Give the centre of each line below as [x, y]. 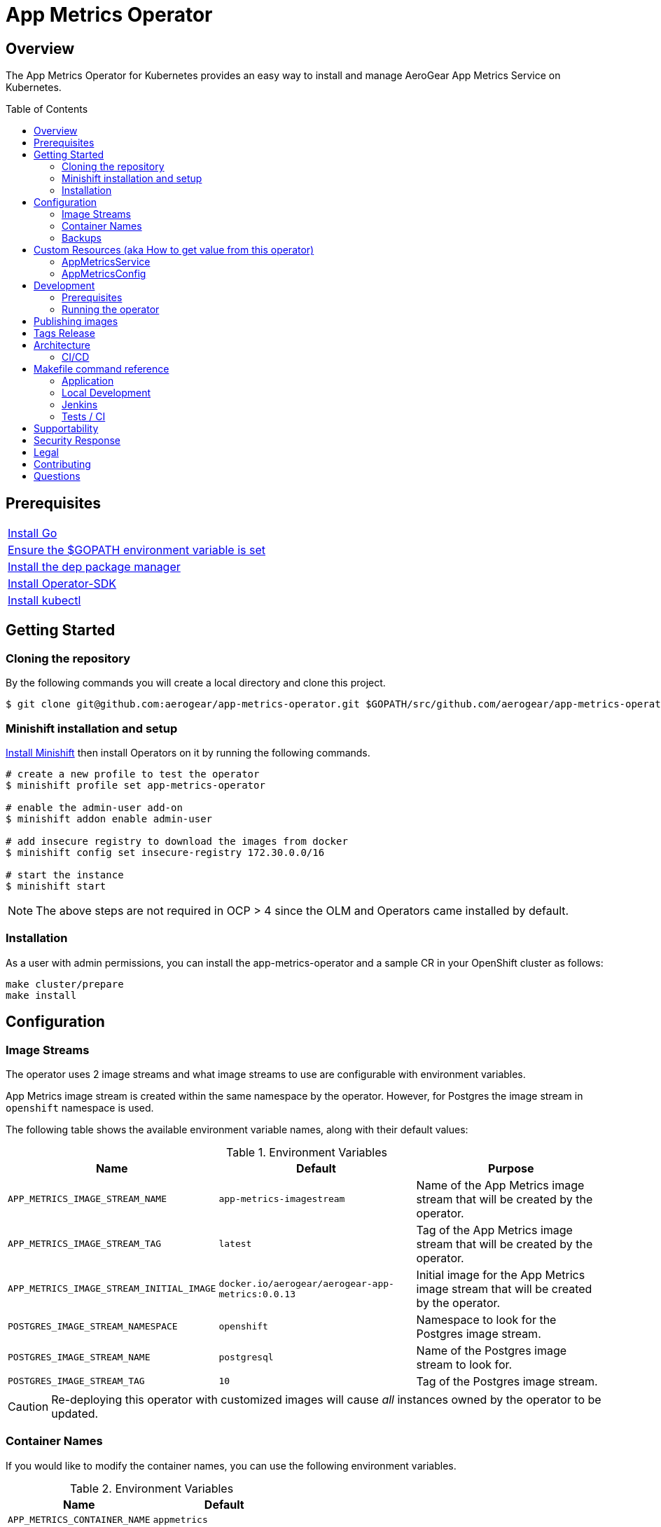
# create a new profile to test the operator [133, 774]
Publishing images [76, 322]
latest [235, 1244]
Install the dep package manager [94, 567]
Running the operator [111, 310]
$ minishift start [56, 886]
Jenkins [80, 405]
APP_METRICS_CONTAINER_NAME [79, 1519]
